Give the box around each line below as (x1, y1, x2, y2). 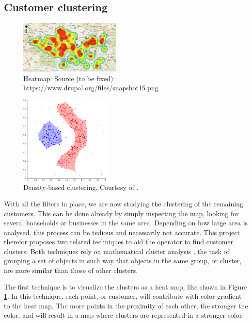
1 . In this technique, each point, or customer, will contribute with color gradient (4, 291, 242, 301)
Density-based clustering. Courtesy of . (23, 182, 139, 192)
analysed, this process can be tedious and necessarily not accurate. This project (4, 227, 240, 237)
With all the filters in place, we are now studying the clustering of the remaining (4, 198, 243, 208)
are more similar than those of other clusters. (4, 265, 138, 275)
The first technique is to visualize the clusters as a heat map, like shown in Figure (4, 281, 248, 291)
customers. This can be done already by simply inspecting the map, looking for (4, 208, 239, 218)
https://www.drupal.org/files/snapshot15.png (23, 83, 158, 93)
